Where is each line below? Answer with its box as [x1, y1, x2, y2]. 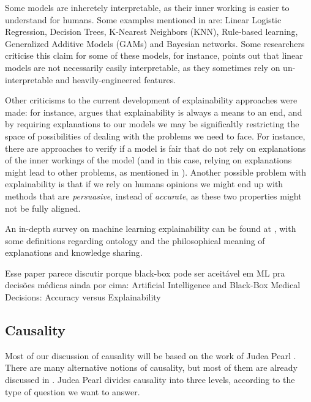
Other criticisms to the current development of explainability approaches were [5, 94, 298, 106]
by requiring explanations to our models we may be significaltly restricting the [5, 117, 299, 130]
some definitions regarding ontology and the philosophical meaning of [5, 234, 265, 247]
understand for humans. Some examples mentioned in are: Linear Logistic [5, 13, 282, 26]
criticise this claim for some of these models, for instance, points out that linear [5, 49, 303, 62]
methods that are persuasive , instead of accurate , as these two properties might [5, 189, 302, 202]
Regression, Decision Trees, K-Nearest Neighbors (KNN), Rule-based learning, [5, 25, 298, 38]
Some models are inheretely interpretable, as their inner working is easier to [5, 1, 290, 13]
